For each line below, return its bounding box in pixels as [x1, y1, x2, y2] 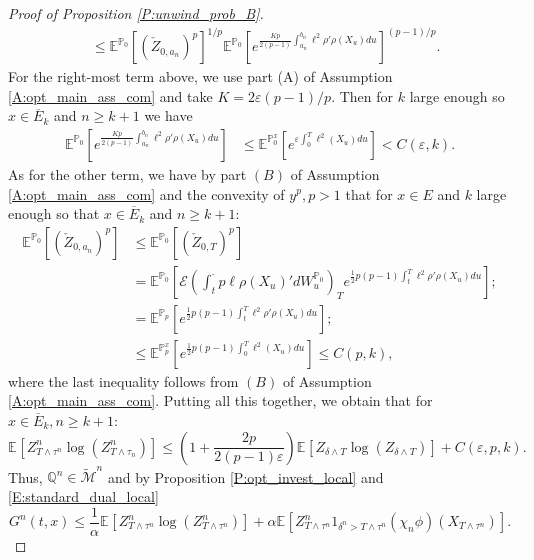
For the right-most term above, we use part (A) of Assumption [8, 66, 393, 87]
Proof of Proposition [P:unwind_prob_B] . [8, 3, 264, 23]
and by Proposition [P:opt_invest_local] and [107, 466, 384, 487]
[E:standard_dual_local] [8, 485, 159, 506]
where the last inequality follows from [8, 370, 239, 391]
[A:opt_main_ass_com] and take [8, 85, 213, 106]
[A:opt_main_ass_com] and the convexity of [8, 183, 285, 204]
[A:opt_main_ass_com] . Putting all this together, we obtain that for [8, 390, 433, 411]
